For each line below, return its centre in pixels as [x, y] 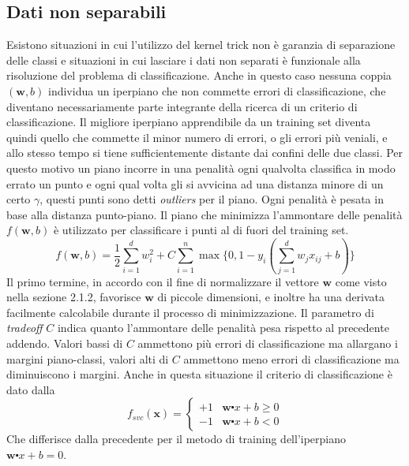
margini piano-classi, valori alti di [88, 358]
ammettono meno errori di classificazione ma [291, 358]
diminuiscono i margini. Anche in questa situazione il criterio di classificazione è [199, 374]
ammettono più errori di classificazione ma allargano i [268, 343]
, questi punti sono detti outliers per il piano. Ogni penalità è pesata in [212, 199]
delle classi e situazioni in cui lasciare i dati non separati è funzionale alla [184, 60]
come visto [361, 281]
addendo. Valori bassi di [65, 343]
